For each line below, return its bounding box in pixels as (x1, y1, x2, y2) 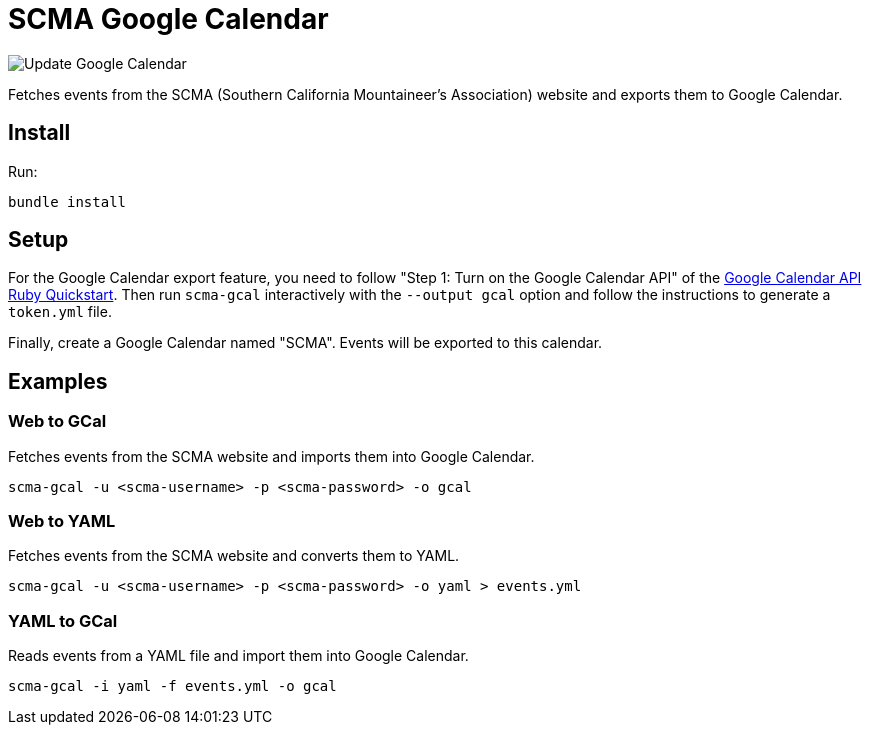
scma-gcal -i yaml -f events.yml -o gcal (8, 678, 337, 695)
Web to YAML (8, 511, 116, 532)
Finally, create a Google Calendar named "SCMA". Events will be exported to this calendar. (8, 334, 603, 352)
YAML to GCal (8, 610, 118, 631)
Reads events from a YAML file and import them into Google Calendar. (8, 647, 469, 665)
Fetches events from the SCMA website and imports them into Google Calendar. (8, 447, 535, 465)
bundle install (8, 193, 127, 210)
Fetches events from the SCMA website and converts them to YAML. (8, 547, 460, 565)
